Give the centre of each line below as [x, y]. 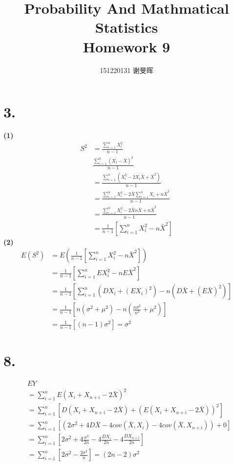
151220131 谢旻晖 [127, 70]
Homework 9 [127, 46]
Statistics [127, 27]
